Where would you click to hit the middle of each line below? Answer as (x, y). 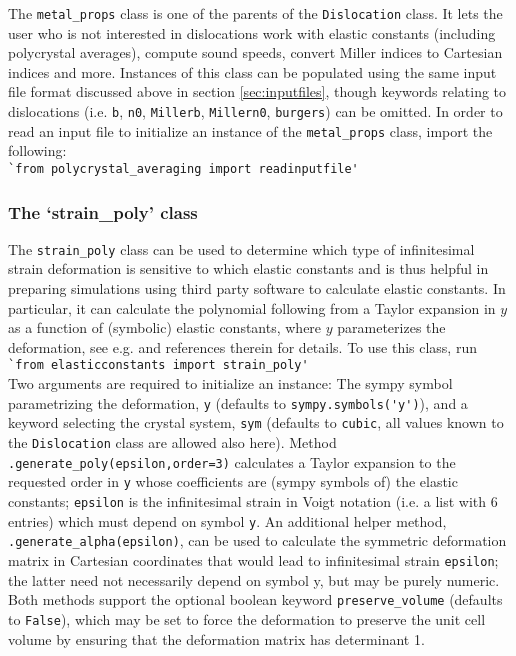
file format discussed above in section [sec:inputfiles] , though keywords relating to (257, 91)
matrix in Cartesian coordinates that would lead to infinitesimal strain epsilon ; (253, 559)
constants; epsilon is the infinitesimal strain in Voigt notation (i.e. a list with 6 (253, 500)
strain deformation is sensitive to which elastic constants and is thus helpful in (248, 268)
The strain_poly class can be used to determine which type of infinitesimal (241, 248)
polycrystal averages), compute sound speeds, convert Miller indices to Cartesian (255, 52)
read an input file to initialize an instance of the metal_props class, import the (250, 130)
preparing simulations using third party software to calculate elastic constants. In (257, 288)
